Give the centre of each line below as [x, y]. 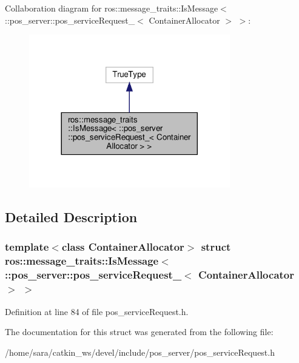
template [27, 247]
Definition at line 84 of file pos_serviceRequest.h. [97, 311]
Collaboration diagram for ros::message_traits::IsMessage [112, 8]
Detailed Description [71, 217]
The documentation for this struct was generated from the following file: [139, 332]
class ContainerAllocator [123, 247]
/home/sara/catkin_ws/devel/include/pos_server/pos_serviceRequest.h [140, 352]
